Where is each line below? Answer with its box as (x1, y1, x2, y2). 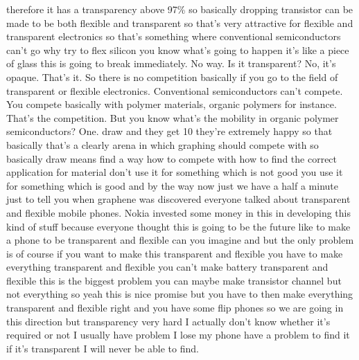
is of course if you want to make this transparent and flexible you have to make (6, 246, 343, 260)
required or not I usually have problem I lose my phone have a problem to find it (6, 327, 350, 342)
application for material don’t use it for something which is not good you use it (6, 165, 343, 179)
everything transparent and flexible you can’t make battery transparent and (6, 260, 329, 274)
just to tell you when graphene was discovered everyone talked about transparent (6, 192, 351, 206)
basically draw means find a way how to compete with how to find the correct (6, 151, 338, 165)
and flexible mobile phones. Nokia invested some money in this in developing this (6, 205, 351, 219)
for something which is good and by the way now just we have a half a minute (6, 178, 338, 192)
